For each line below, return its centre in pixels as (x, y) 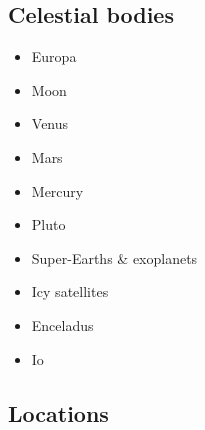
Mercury (57, 190)
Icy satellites (70, 291)
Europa (54, 56)
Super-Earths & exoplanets (114, 257)
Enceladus (62, 324)
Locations (58, 412)
